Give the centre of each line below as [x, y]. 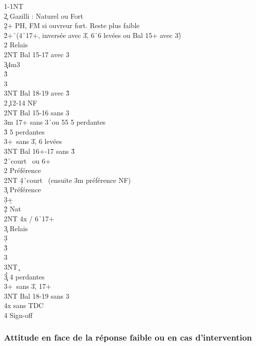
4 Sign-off [18, 315]
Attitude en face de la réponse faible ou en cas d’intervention [128, 337]
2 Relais [16, 45]
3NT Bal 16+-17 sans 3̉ [39, 151]
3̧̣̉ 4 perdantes [24, 276]
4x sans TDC [24, 305]
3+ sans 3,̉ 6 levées [33, 141]
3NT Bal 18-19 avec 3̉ [37, 93]
